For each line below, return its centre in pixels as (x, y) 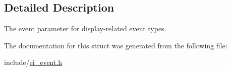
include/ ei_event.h (33, 62)
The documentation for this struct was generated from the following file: (116, 45)
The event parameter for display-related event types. (85, 28)
